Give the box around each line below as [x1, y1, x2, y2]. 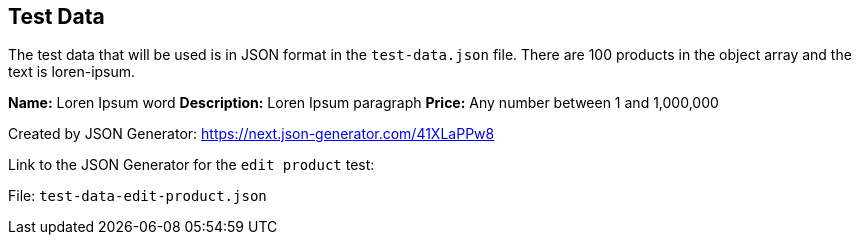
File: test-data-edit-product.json [8, 187, 267, 205]
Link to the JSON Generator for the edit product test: [8, 156, 375, 174]
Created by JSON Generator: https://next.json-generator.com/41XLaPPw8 [8, 125, 495, 143]
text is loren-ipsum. [8, 63, 136, 81]
